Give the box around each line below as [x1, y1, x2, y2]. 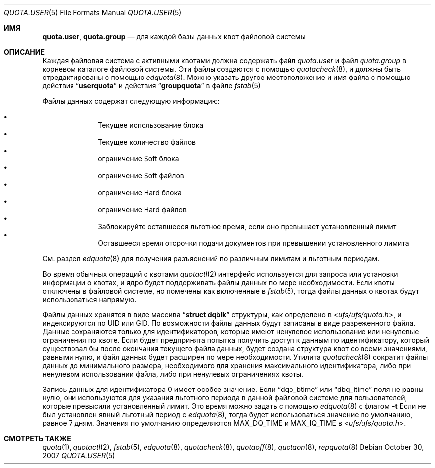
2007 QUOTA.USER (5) [42, 451, 115, 460]
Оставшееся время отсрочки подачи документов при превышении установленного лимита [98, 239, 409, 247]
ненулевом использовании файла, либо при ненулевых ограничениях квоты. [42, 370, 304, 378]
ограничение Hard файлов [98, 205, 187, 214]
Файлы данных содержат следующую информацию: [42, 97, 220, 105]
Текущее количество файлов [98, 138, 196, 146]
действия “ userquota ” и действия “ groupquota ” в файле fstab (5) [42, 81, 261, 90]
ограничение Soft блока [98, 155, 179, 163]
